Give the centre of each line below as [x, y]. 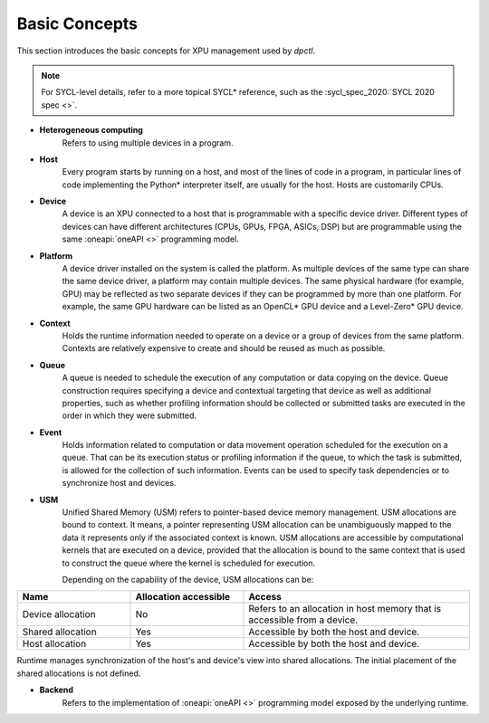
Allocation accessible [183, 597]
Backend [57, 690]
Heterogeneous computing [91, 130]
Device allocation [59, 614]
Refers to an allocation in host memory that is [345, 609]
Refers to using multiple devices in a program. [148, 143]
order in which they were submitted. [129, 415]
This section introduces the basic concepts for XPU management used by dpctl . [166, 51]
